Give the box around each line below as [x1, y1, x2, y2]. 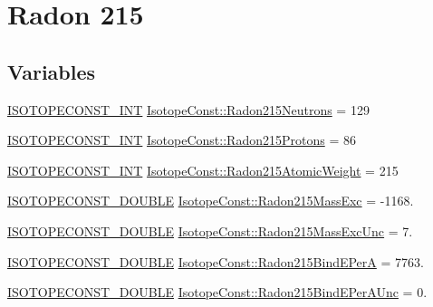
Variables [7, 57, 96, 85]
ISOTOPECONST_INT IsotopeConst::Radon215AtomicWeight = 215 [7, 160, 399, 179]
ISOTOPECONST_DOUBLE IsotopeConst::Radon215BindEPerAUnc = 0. [7, 283, 428, 302]
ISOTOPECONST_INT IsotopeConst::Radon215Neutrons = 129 [7, 100, 370, 119]
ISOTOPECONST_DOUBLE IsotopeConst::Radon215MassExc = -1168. [7, 191, 414, 210]
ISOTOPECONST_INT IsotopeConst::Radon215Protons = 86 [7, 130, 356, 149]
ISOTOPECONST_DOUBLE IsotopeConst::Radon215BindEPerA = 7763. [7, 252, 424, 271]
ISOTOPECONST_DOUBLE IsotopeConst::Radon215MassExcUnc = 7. [7, 221, 413, 240]
